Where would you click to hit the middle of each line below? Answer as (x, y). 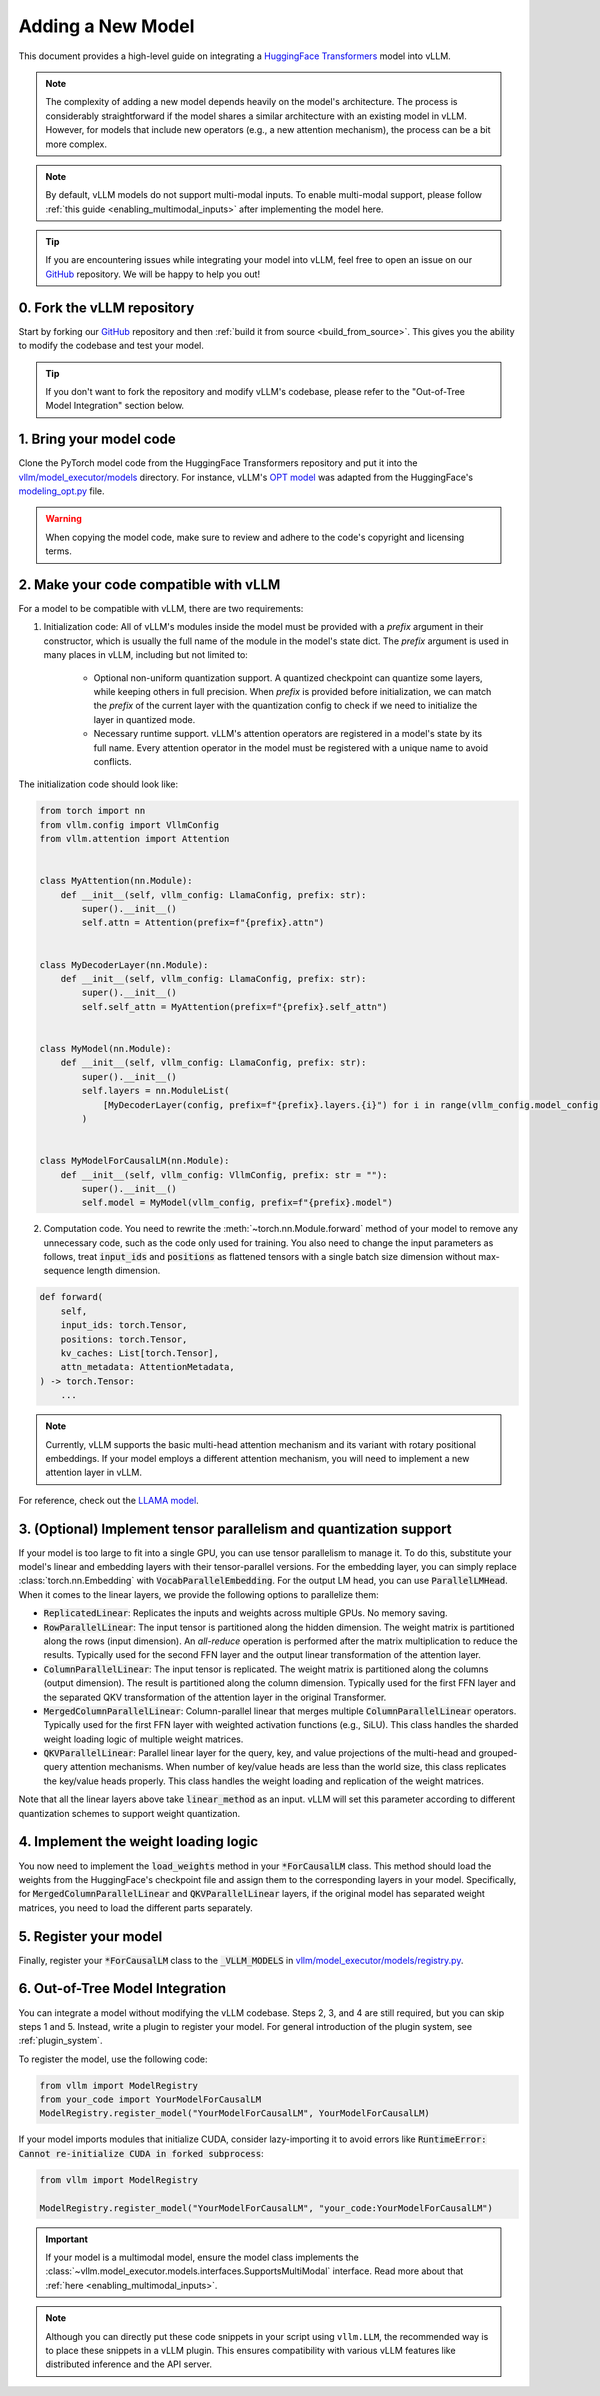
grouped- (498, 1753)
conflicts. (112, 761)
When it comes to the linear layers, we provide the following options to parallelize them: (198, 1594)
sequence (64, 1271)
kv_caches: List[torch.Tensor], (140, 1353)
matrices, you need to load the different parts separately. (136, 1907)
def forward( (71, 1297)
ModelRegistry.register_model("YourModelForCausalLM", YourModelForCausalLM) (234, 2113)
